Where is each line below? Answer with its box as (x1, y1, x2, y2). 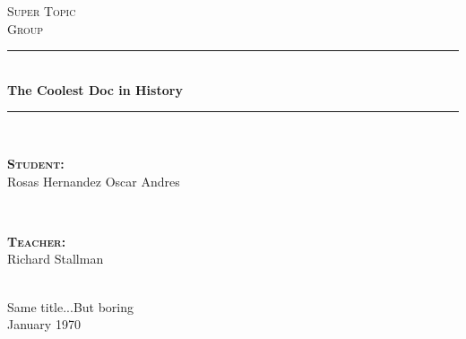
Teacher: (7, 231, 66, 250)
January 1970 (7, 315, 81, 334)
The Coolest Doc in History (7, 80, 183, 99)
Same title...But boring (7, 297, 134, 316)
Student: (7, 153, 65, 172)
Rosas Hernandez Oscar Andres (7, 171, 180, 190)
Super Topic (7, 2, 76, 20)
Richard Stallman (7, 249, 104, 268)
